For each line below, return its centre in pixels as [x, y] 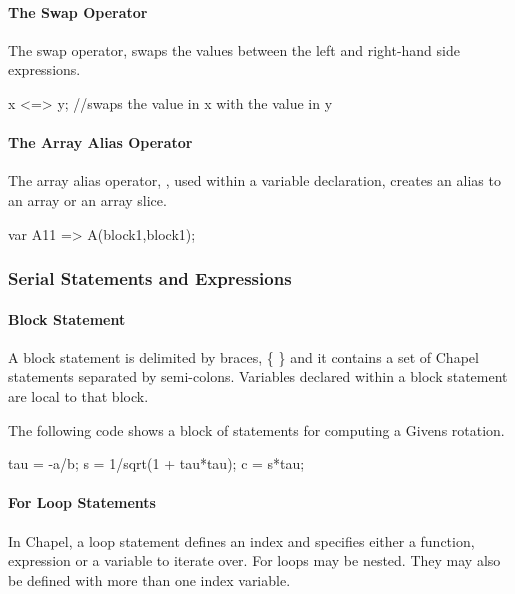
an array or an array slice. [87, 199]
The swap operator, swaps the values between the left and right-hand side [234, 49]
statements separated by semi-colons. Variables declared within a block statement [258, 376]
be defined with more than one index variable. [149, 579]
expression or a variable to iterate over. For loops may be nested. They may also [254, 560]
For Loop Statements [82, 502]
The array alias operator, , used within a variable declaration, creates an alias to [254, 180]
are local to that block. [78, 395]
